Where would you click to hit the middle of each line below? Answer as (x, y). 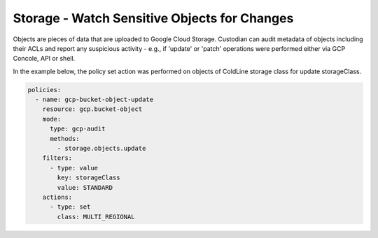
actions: (57, 197)
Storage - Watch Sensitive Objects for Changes (153, 18)
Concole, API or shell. (44, 59)
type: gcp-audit (78, 129)
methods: (65, 139)
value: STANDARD (85, 187)
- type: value (74, 168)
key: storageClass (89, 178)
